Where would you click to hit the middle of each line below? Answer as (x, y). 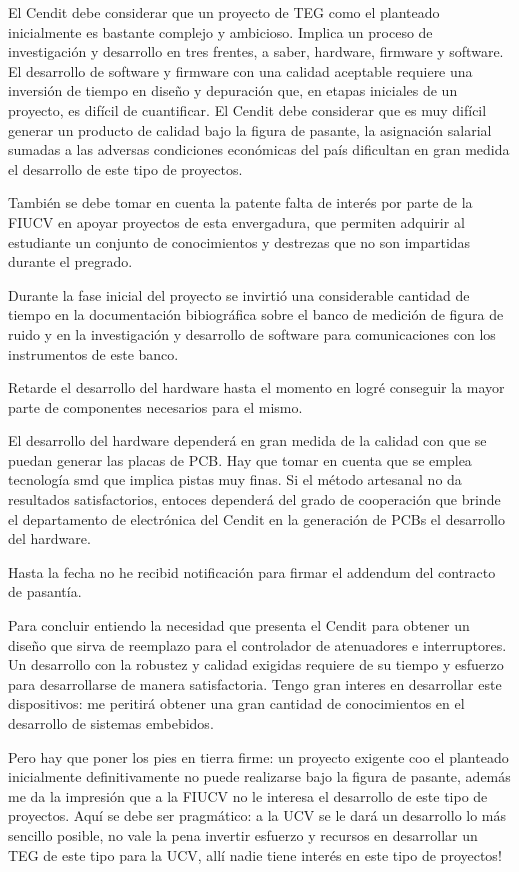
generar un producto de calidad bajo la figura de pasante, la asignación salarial (250, 129)
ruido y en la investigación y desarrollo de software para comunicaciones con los (252, 333)
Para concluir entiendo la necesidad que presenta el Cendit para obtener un (239, 625)
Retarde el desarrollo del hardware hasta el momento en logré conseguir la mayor (256, 387)
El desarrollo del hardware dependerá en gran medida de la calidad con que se (247, 440)
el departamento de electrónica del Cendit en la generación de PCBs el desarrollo (256, 518)
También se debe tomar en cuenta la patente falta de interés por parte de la (240, 202)
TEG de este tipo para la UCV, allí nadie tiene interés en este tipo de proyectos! (255, 854)
